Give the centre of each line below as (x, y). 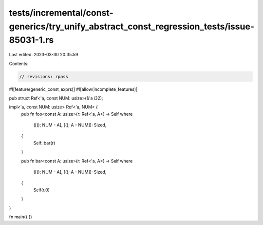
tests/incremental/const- (61, 13)
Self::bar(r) (44, 143)
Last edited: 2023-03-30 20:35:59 (44, 55)
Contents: (19, 63)
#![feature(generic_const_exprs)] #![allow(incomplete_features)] (73, 89)
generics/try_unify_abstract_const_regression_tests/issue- (132, 26)
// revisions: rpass (44, 76)
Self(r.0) (41, 190)
